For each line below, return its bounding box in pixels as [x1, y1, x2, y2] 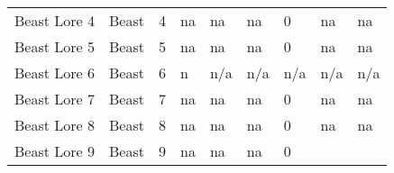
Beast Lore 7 [14, 88, 95, 109]
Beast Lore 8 [14, 114, 95, 135]
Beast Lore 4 [14, 10, 95, 31]
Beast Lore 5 [14, 36, 95, 57]
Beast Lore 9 [14, 141, 95, 161]
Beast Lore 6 [14, 62, 95, 83]
